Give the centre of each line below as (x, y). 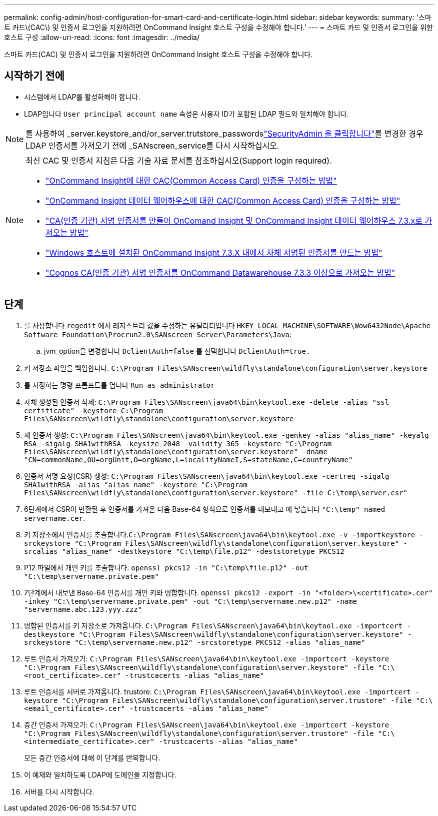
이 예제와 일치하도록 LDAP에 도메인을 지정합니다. (100, 774)
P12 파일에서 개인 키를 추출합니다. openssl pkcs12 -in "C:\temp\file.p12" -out (166, 567)
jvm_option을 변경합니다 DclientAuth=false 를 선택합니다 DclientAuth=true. (177, 351)
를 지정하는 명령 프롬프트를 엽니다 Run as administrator (119, 385)
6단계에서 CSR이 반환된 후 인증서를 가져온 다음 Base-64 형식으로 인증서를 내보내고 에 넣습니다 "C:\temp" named (205, 509)
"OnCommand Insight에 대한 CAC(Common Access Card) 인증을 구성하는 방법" (191, 180)
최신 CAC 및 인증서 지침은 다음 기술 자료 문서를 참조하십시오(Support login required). (179, 160)
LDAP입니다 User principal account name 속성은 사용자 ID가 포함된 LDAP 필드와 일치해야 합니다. (186, 114)
